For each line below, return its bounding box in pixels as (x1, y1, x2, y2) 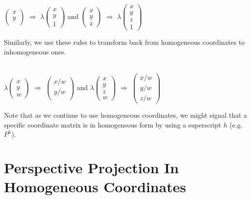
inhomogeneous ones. (4, 46, 66, 56)
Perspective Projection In (4, 158, 179, 178)
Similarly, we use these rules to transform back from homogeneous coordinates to (4, 37, 245, 47)
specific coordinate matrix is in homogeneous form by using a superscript (4, 119, 221, 129)
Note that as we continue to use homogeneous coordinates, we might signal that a (4, 110, 247, 120)
